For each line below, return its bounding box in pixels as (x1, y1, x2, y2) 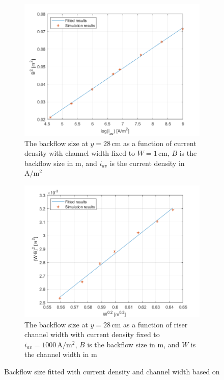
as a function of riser (123, 319, 188, 329)
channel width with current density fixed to (24, 329, 160, 340)
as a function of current (123, 137, 197, 148)
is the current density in (109, 157, 185, 168)
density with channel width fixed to (24, 148, 135, 158)
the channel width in (24, 349, 89, 360)
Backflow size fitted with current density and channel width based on (4, 366, 220, 376)
